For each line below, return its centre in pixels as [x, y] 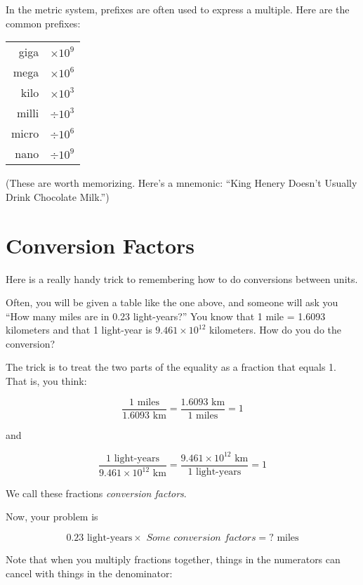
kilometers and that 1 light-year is [79, 330]
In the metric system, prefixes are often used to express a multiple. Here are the [178, 9]
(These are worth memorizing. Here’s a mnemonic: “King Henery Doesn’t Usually [181, 183]
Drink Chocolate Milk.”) [58, 196]
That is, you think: [46, 381]
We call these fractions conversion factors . [96, 493]
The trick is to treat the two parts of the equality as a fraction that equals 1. [171, 367]
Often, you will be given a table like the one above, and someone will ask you [172, 302]
